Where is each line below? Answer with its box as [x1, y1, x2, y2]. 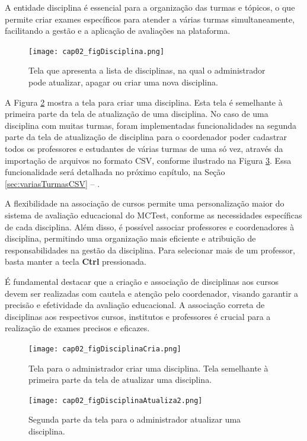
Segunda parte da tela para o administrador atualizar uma [28, 413, 241, 426]
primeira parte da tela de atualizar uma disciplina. [28, 373, 212, 386]
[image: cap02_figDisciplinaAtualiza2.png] [28, 396, 203, 405]
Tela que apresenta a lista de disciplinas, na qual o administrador [28, 64, 266, 77]
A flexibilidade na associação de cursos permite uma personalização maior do [5, 197, 284, 210]
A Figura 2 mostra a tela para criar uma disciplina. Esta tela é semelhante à [5, 96, 283, 108]
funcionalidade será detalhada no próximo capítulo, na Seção [5, 166, 225, 178]
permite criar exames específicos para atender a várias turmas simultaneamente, [5, 12, 295, 25]
